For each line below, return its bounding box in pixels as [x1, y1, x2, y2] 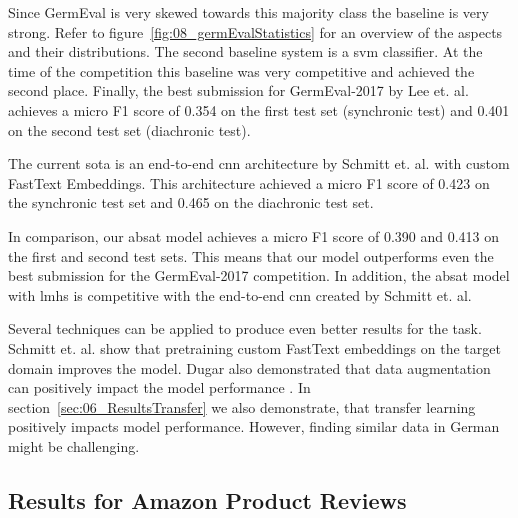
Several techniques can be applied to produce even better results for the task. [8, 318, 482, 339]
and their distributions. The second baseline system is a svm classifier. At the [8, 41, 483, 62]
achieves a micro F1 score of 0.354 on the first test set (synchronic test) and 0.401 [8, 99, 510, 120]
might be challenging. [8, 435, 140, 456]
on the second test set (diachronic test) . [8, 119, 251, 140]
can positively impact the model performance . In [8, 377, 311, 398]
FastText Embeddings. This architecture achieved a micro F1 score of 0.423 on [8, 172, 490, 193]
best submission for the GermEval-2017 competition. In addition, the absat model [8, 265, 510, 286]
